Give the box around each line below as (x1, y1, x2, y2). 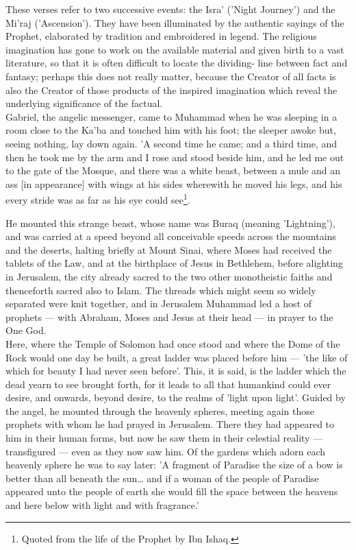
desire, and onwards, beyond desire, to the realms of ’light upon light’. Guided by (5, 390, 346, 405)
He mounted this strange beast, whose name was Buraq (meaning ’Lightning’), (5, 215, 335, 230)
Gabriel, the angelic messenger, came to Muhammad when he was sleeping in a (5, 109, 338, 123)
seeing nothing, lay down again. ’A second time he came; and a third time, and (5, 136, 337, 150)
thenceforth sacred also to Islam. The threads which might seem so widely (5, 283, 316, 297)
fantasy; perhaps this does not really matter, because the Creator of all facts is (5, 69, 336, 83)
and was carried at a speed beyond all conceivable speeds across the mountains (5, 229, 336, 243)
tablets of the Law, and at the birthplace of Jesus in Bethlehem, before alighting (5, 256, 343, 270)
